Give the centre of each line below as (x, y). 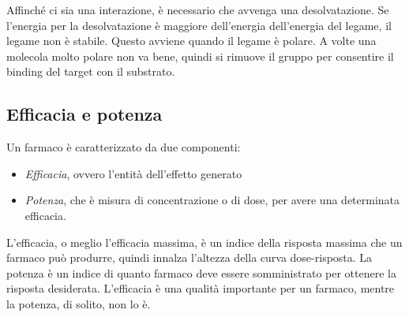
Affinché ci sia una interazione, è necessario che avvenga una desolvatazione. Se (198, 9)
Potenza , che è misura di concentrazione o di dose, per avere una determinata (212, 200)
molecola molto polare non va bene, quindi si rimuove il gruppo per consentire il (200, 56)
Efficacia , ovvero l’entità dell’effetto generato (133, 173)
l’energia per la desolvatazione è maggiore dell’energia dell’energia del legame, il (199, 25)
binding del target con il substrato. (91, 71)
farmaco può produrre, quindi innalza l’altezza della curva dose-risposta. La (189, 257)
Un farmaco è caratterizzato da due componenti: (124, 147)
